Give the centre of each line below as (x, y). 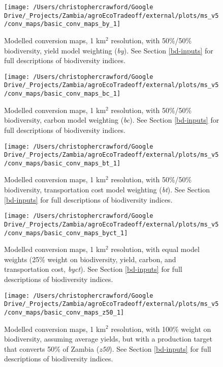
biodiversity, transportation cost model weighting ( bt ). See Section (107, 190)
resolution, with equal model (155, 249)
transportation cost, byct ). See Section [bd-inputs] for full (93, 269)
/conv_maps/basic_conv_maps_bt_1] (62, 163)
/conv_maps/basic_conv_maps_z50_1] (64, 312)
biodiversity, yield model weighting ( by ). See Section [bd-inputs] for (109, 50)
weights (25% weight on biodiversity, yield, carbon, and (90, 259)
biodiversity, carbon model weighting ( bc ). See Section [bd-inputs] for (112, 120)
